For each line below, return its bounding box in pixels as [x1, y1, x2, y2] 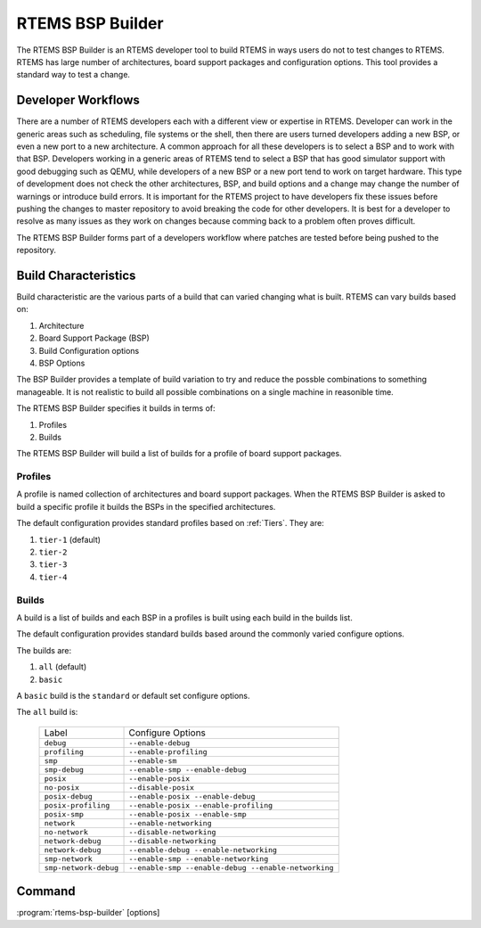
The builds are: [16, 645, 72, 655]
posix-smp [44, 809, 85, 819]
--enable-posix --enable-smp [128, 809, 247, 819]
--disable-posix [128, 783, 195, 792]
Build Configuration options [38, 345, 140, 356]
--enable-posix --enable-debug [128, 792, 256, 801]
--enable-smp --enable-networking [128, 854, 269, 864]
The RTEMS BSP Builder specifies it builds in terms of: [16, 403, 216, 414]
